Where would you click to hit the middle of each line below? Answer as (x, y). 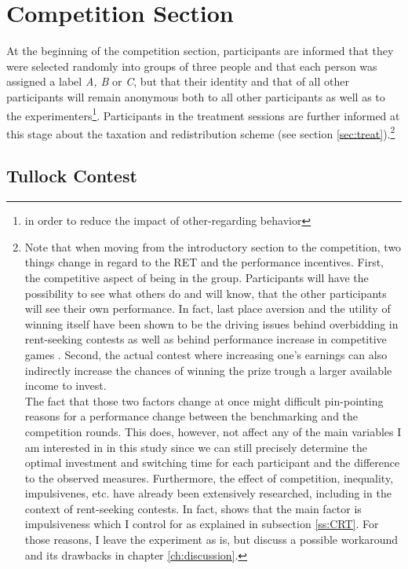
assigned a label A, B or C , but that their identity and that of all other (178, 81)
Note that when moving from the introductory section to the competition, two (213, 246)
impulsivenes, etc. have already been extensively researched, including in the (208, 493)
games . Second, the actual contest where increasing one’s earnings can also (206, 354)
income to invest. (66, 385)
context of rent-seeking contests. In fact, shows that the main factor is (193, 508)
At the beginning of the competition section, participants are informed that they (200, 51)
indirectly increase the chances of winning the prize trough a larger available (208, 370)
